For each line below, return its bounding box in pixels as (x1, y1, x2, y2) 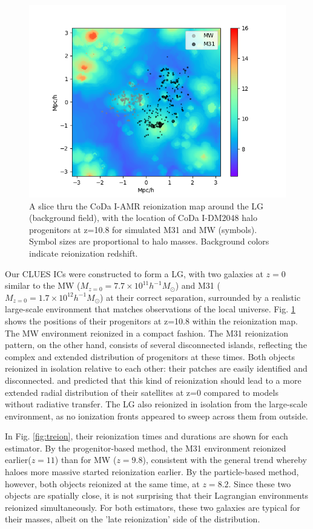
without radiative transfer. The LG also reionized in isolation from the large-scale (5, 398, 308, 410)
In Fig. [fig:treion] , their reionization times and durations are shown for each (5, 430, 288, 442)
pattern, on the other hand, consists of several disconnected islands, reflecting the (5, 338, 307, 351)
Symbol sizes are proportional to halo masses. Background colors (29, 235, 269, 248)
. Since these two (228, 477, 291, 490)
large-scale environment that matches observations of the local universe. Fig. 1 (5, 303, 295, 315)
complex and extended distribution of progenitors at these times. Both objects (5, 350, 295, 363)
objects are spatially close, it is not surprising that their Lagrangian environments (5, 489, 309, 502)
